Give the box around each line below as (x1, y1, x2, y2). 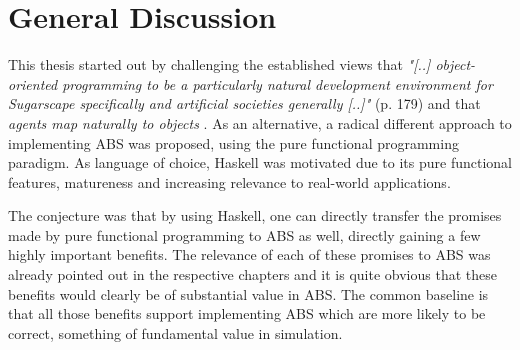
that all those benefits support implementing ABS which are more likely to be (8, 303, 486, 324)
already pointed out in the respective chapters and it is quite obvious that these (8, 264, 497, 285)
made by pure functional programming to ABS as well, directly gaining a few (8, 224, 481, 245)
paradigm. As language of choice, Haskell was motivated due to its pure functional (8, 152, 512, 173)
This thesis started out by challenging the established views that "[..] (8, 54, 431, 75)
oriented (8, 73, 58, 94)
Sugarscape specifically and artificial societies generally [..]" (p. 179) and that (8, 93, 481, 114)
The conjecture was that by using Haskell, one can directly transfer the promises (8, 205, 502, 226)
